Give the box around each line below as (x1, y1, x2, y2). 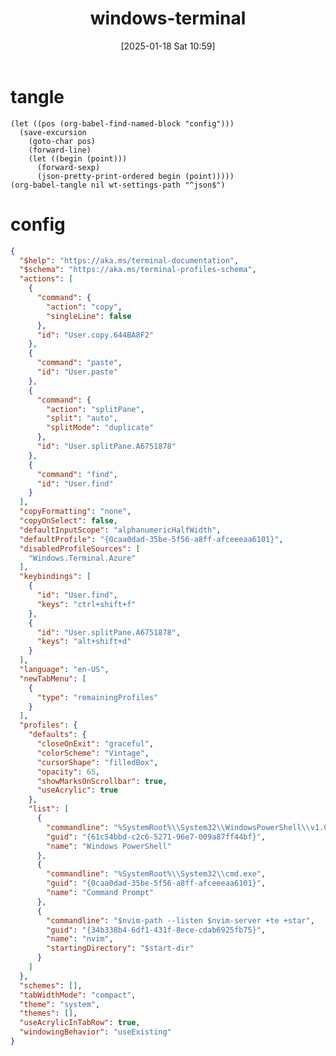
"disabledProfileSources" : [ (19, 543, 141, 554)
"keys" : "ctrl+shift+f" (36, 599, 137, 609)
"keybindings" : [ (19, 572, 92, 582)
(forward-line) (28, 145, 92, 155)
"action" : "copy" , (46, 302, 123, 312)
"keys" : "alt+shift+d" (36, 637, 132, 647)
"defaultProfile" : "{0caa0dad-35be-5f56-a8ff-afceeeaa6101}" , (19, 534, 284, 544)
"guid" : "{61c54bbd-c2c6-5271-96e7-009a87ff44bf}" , (46, 832, 267, 842)
